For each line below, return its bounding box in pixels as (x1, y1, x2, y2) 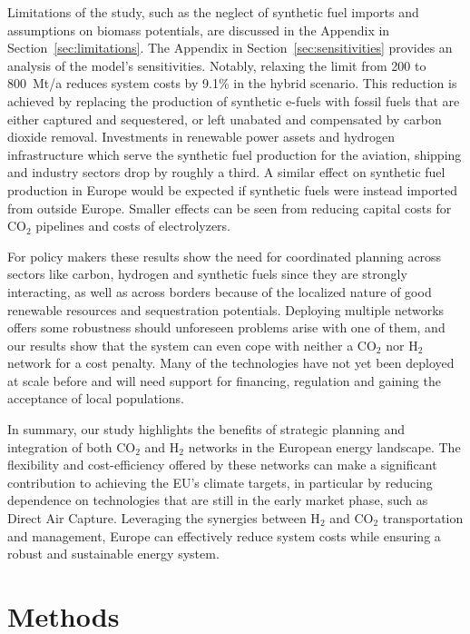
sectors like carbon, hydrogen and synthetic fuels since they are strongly (7, 264, 407, 283)
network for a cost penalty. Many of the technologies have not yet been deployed (7, 353, 455, 372)
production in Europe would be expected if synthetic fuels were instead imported (7, 180, 458, 199)
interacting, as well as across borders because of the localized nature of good (7, 282, 432, 301)
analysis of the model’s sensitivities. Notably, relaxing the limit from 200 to (7, 55, 426, 74)
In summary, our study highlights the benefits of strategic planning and (7, 420, 406, 439)
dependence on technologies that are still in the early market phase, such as (7, 490, 428, 510)
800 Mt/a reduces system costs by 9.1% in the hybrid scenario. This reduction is (7, 74, 457, 93)
